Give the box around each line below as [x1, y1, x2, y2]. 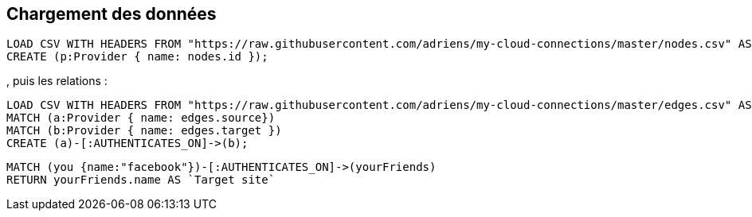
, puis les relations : [6, 74, 108, 88]
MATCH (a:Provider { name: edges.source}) [6, 111, 276, 125]
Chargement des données [6, 4, 217, 24]
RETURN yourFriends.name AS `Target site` [6, 173, 276, 187]
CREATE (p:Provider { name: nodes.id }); [6, 50, 268, 64]
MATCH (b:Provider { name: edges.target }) [6, 124, 282, 138]
